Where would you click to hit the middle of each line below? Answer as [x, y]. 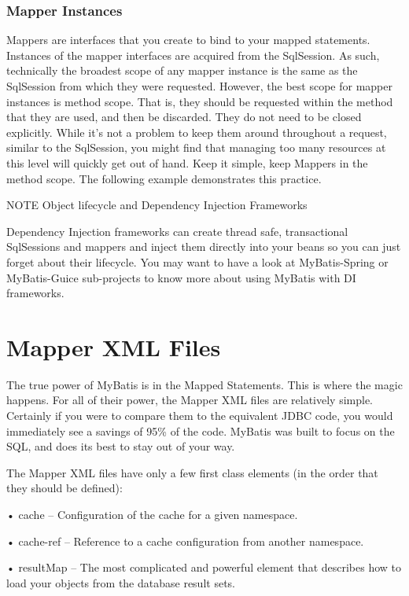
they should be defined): [64, 488]
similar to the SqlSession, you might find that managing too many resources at [196, 147]
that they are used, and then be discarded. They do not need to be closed [184, 117]
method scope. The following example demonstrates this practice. [164, 178]
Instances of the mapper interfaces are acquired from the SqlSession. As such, [193, 55]
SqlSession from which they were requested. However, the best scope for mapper [199, 86]
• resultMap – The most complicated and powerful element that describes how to [204, 567]
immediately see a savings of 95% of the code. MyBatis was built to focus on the [201, 430]
